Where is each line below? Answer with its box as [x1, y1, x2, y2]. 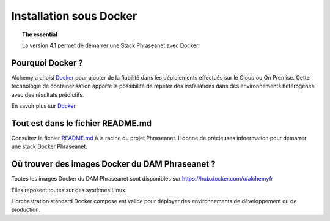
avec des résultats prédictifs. [11, 91, 85, 98]
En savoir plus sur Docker [11, 102, 76, 110]
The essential [22, 31, 57, 38]
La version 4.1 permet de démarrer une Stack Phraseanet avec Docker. [22, 42, 200, 49]
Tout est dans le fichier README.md [11, 118, 152, 129]
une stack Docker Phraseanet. [11, 143, 88, 150]
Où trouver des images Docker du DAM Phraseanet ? [11, 159, 216, 170]
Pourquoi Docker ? [11, 58, 84, 68]
